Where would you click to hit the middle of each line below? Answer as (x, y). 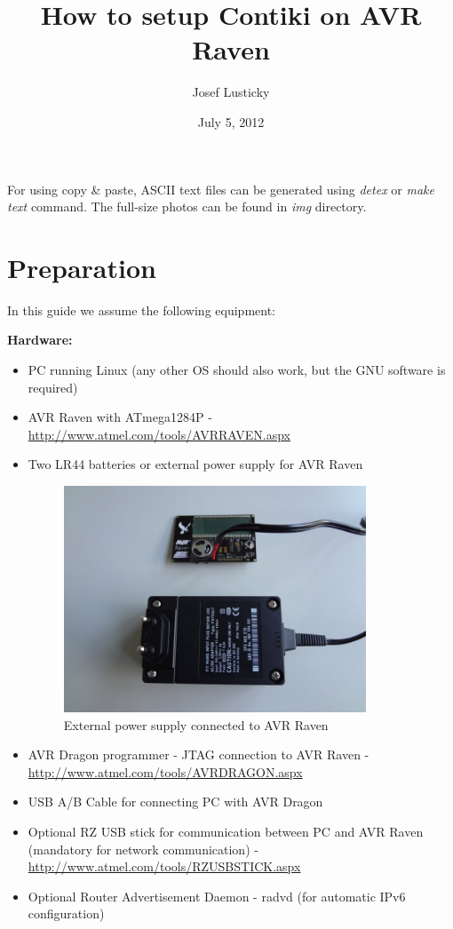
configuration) (66, 913)
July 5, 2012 (231, 121)
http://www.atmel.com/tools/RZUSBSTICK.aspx (164, 866)
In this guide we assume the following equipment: (141, 310)
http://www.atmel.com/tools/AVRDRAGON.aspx (165, 771)
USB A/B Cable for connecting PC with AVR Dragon (175, 802)
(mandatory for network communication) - (143, 849)
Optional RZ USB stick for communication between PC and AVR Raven (226, 832)
